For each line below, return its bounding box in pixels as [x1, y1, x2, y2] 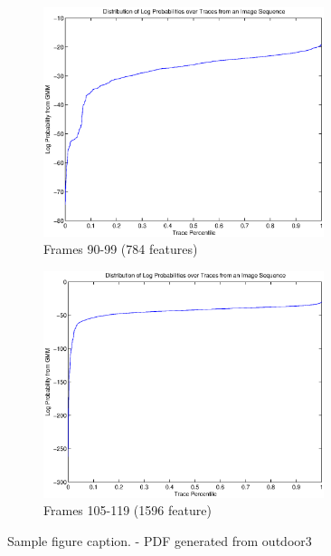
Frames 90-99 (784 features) [43, 239, 198, 258]
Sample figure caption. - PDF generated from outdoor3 [7, 531, 312, 550]
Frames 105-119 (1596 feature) [43, 501, 212, 520]
